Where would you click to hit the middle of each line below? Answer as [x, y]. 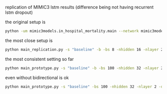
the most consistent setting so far [40, 59]
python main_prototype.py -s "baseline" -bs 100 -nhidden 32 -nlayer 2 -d [84, 87]
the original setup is [25, 22]
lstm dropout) [19, 12]
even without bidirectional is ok [37, 77]
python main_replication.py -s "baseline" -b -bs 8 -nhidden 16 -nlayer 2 [84, 49]
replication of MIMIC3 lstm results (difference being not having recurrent [80, 7]
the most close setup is [29, 40]
